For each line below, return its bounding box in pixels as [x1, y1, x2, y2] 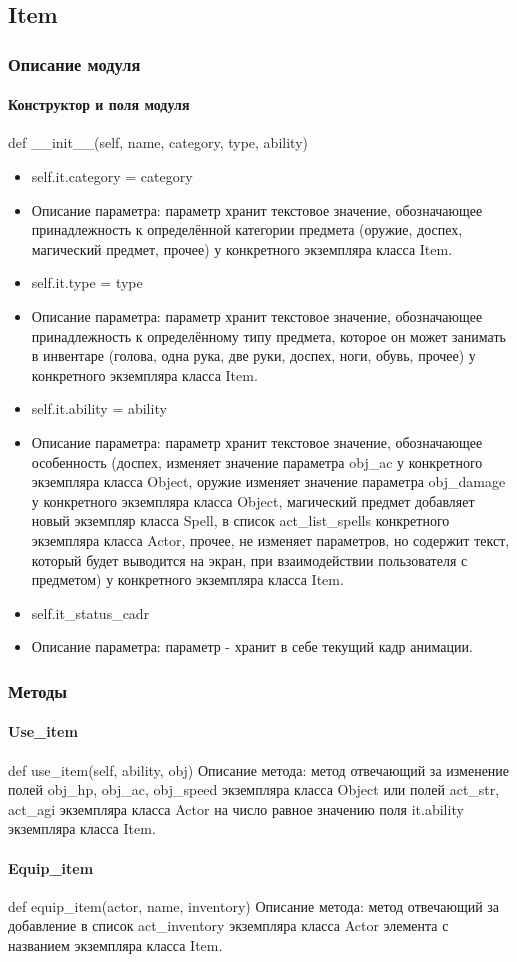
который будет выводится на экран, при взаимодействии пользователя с [31, 549, 468, 570]
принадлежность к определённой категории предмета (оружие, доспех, [31, 219, 463, 240]
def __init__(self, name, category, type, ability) [8, 132, 308, 153]
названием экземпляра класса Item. [8, 934, 223, 955]
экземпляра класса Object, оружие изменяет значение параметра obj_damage [31, 471, 506, 492]
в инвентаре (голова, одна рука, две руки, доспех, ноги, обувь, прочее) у [31, 345, 476, 366]
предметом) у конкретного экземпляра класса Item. [31, 569, 344, 590]
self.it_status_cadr [31, 602, 150, 623]
